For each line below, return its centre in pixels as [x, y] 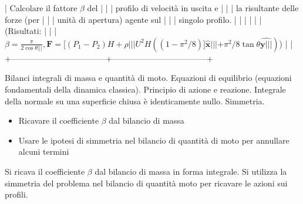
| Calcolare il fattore [41, 8]
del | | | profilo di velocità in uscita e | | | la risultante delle [193, 8]
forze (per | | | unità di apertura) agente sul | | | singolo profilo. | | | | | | [133, 19]
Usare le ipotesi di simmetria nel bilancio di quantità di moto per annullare [154, 140]
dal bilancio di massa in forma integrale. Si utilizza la [191, 171]
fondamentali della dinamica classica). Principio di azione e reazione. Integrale [145, 89]
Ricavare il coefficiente [59, 120]
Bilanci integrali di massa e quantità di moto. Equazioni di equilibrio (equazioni [148, 78]
